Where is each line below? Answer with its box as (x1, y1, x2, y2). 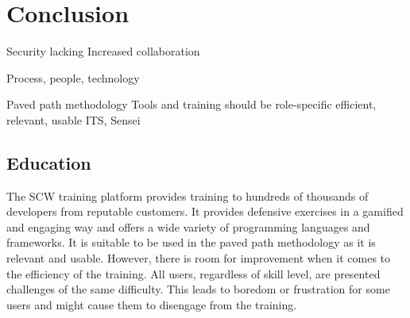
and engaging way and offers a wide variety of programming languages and (6, 218, 370, 235)
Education (6, 150, 91, 174)
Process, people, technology (6, 69, 140, 86)
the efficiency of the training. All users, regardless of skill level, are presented (6, 265, 381, 282)
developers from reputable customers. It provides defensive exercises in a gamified (6, 203, 404, 220)
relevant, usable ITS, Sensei (6, 111, 141, 128)
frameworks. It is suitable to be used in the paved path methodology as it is (6, 234, 376, 251)
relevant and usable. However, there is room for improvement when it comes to (6, 250, 391, 266)
